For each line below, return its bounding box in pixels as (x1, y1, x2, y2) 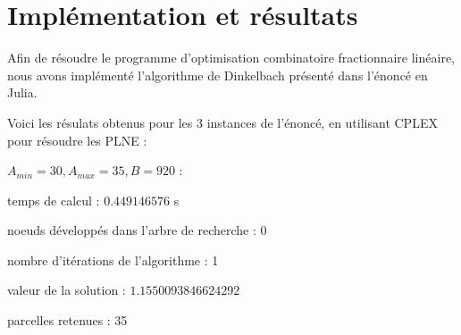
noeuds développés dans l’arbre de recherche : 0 (7, 221, 267, 239)
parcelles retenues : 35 (7, 311, 128, 330)
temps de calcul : (7, 190, 100, 209)
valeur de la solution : (7, 281, 126, 299)
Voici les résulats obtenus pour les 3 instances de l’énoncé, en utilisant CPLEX (7, 113, 438, 131)
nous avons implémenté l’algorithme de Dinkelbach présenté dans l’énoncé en (7, 65, 428, 84)
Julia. (7, 83, 38, 102)
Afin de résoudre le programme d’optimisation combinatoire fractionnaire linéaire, (7, 48, 456, 67)
